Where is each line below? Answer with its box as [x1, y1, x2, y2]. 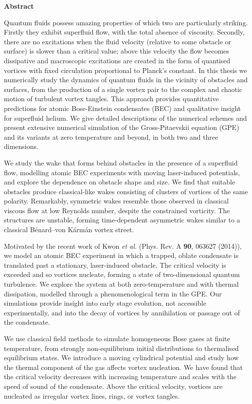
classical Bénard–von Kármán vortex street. [4, 224, 134, 235]
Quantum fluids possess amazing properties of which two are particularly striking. [4, 17, 248, 27]
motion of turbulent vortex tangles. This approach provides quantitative [4, 93, 219, 104]
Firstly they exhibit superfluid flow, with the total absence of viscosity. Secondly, [4, 27, 245, 37]
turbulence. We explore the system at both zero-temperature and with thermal [4, 279, 239, 289]
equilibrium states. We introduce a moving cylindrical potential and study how [4, 352, 239, 363]
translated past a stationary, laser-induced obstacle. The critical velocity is [4, 259, 226, 270]
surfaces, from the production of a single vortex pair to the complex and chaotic [4, 84, 243, 94]
